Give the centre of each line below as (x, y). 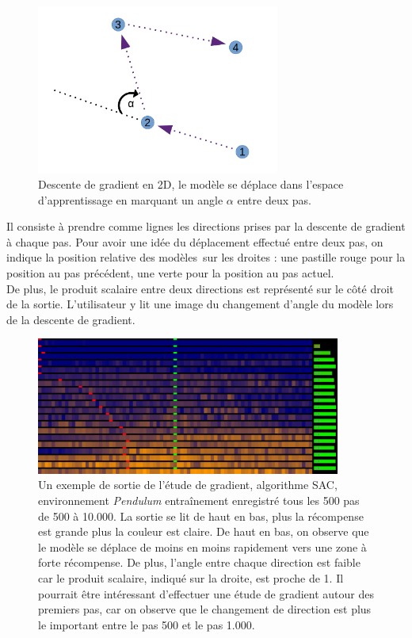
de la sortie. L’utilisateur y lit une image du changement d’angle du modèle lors (200, 304)
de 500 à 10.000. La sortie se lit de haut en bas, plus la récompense (201, 516)
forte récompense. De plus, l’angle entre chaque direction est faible (199, 562)
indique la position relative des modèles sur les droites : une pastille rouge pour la (206, 257)
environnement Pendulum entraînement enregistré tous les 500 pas (199, 500)
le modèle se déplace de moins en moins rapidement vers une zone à (202, 546)
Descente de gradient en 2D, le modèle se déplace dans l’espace (191, 184)
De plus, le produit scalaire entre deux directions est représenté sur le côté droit (200, 288)
